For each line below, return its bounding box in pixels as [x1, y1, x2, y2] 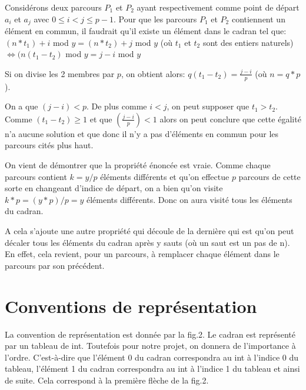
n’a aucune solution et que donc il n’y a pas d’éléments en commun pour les [5, 127, 279, 139]
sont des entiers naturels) [202, 36, 294, 48]
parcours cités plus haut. [5, 139, 94, 151]
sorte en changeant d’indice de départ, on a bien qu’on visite [5, 182, 223, 194]
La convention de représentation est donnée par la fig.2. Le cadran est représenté [5, 328, 296, 340]
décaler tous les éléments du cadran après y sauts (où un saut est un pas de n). [5, 236, 290, 248]
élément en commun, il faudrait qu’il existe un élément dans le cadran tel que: [5, 25, 287, 37]
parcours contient [5, 170, 67, 182]
